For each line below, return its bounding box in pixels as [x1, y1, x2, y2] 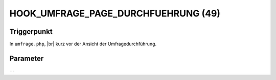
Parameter [9, 54, 44, 63]
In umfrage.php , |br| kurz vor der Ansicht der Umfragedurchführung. [9, 41, 157, 47]
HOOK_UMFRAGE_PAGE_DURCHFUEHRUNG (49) [9, 8, 221, 19]
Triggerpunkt [9, 27, 53, 36]
